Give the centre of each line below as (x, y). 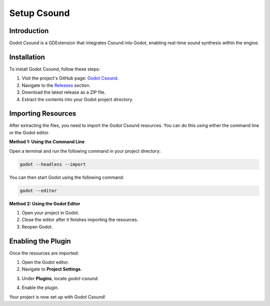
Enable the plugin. (40, 287)
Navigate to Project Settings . (52, 269)
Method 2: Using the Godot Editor (45, 203)
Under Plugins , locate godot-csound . (60, 278)
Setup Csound (39, 13)
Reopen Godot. (37, 227)
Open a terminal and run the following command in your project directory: (85, 151)
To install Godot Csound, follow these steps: (54, 69)
